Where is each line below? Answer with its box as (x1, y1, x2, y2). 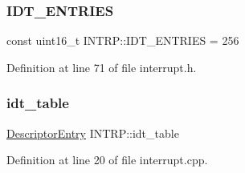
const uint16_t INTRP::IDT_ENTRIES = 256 (6, 32, 239, 49)
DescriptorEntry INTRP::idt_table (6, 124, 179, 141)
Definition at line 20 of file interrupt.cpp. (6, 151, 208, 168)
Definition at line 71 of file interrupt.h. (6, 58, 197, 75)
